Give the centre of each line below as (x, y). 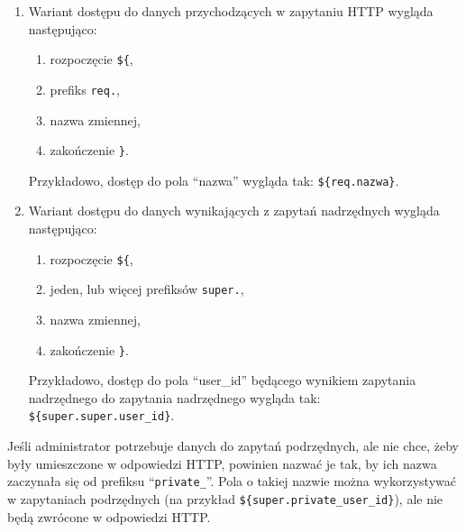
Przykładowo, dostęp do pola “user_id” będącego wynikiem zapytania (222, 380)
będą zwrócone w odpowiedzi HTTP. (109, 516)
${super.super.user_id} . (101, 415)
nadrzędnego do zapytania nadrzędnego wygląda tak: (174, 397)
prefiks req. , (85, 89)
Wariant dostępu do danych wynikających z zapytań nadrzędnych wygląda (234, 211)
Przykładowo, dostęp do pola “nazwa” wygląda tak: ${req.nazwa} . (214, 180)
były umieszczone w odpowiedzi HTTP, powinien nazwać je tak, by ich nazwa (222, 463)
